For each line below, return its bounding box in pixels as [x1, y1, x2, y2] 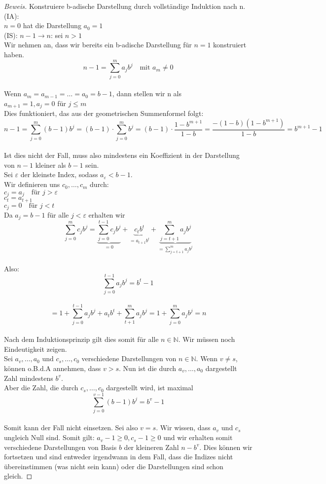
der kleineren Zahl [124, 442, 179, 452]
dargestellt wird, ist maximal [106, 382, 193, 393]
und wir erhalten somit [163, 432, 233, 443]
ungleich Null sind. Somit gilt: [4, 432, 95, 443]
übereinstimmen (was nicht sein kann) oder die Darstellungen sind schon [4, 461, 223, 471]
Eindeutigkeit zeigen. [4, 343, 67, 354]
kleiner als [35, 159, 66, 170]
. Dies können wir [199, 442, 253, 452]
